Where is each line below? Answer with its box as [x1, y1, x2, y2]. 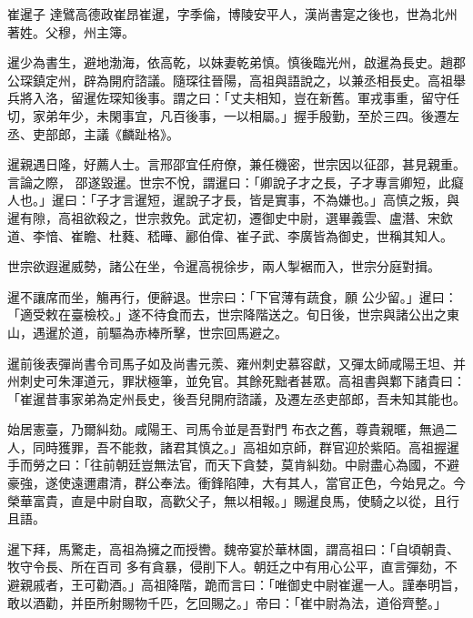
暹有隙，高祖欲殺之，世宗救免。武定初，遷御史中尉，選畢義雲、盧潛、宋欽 [7, 208, 453, 227]
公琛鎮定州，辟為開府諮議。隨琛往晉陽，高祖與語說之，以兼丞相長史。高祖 [7, 70, 453, 89]
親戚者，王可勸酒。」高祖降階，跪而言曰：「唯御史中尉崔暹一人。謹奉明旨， [19, 575, 466, 594]
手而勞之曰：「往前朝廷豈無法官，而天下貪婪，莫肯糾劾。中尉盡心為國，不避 [7, 455, 459, 474]
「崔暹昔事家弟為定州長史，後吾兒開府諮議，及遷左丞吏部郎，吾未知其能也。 [7, 389, 466, 408]
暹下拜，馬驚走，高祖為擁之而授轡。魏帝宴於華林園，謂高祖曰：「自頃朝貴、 [7, 539, 459, 558]
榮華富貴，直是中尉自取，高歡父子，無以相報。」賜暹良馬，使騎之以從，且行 [7, 491, 459, 510]
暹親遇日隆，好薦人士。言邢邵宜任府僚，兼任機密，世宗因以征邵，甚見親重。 [7, 155, 466, 174]
